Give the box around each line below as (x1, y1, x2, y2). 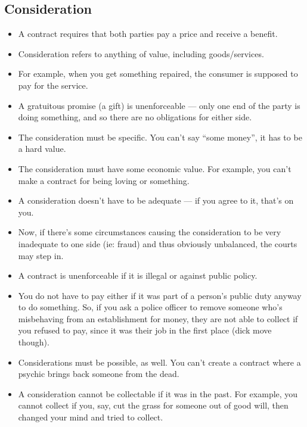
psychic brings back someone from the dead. (18, 367, 179, 380)
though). (18, 336, 49, 348)
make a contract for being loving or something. (18, 174, 190, 186)
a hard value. (18, 142, 66, 155)
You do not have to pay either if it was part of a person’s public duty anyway (18, 289, 302, 301)
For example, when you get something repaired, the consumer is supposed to (18, 67, 298, 80)
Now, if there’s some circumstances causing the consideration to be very (18, 226, 281, 238)
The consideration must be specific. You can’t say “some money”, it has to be (18, 130, 302, 143)
